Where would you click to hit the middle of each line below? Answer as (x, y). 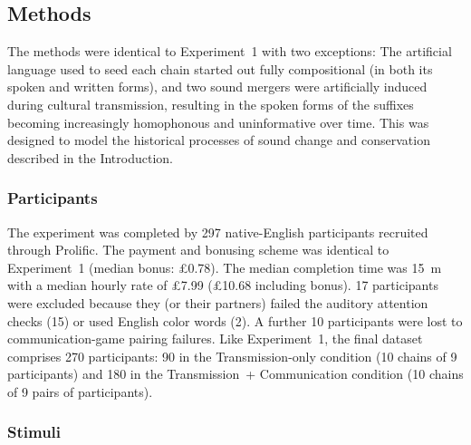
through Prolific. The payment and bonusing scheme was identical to (198, 250)
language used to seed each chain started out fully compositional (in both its (220, 68)
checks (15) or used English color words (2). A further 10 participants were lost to (235, 320)
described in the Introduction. (90, 157)
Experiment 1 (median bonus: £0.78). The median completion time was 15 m (225, 267)
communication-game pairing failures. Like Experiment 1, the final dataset (215, 339)
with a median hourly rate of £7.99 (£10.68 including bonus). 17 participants (223, 285)
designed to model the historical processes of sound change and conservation (219, 140)
